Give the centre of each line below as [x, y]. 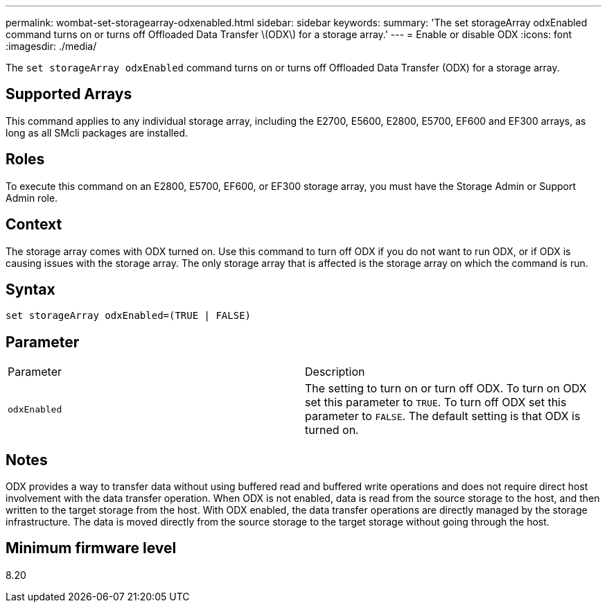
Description [335, 372]
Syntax [30, 289]
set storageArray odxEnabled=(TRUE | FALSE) [129, 316]
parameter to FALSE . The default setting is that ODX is [443, 416]
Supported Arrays [69, 94]
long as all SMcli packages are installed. [97, 132]
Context [34, 225]
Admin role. [32, 198]
